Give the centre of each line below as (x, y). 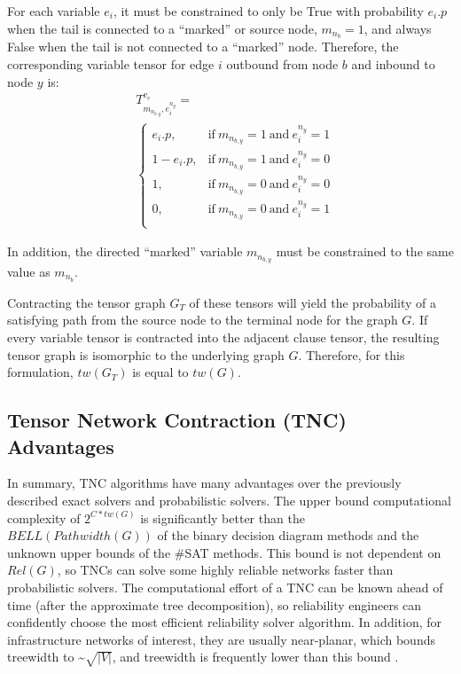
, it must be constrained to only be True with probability (268, 11)
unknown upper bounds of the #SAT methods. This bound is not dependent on (224, 552)
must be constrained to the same (365, 251)
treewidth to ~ (46, 657)
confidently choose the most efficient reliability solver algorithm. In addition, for (225, 622)
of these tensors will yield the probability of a (313, 302)
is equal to (160, 372)
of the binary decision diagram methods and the (288, 535)
